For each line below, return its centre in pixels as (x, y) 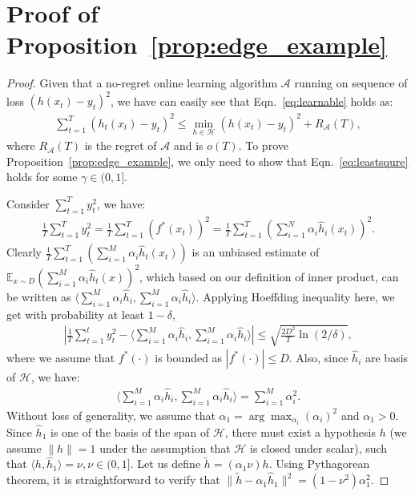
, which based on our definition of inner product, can (269, 276)
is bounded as (189, 357)
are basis (387, 357)
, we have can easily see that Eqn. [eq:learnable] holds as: (252, 101)
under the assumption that (165, 448)
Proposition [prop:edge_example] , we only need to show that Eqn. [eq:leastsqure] (207, 161)
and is (188, 145)
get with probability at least (76, 314)
